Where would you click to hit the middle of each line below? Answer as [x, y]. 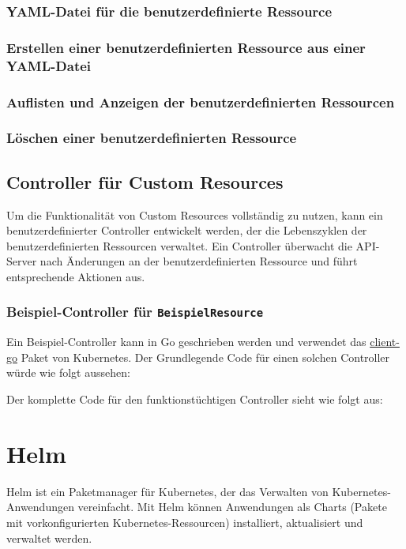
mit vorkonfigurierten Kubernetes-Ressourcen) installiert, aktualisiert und [185, 522]
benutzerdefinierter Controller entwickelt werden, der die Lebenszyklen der [187, 230]
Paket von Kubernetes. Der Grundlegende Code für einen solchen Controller [205, 357]
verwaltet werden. [49, 538]
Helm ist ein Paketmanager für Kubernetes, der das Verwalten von [167, 491]
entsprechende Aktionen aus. [76, 276]
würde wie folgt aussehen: [68, 372]
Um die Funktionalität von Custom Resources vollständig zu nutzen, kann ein [195, 214]
